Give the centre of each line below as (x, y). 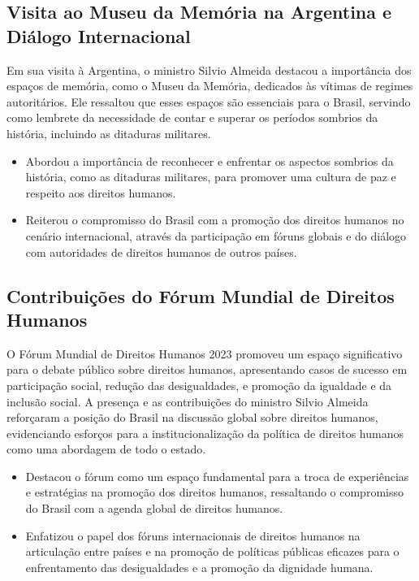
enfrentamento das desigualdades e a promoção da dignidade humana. (199, 567)
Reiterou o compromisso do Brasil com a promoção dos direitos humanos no (215, 220)
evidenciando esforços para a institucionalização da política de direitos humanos (205, 433)
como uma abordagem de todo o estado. (106, 449)
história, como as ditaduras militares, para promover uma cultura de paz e (211, 177)
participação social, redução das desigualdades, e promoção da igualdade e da (199, 385)
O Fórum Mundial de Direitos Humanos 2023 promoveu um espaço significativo (205, 353)
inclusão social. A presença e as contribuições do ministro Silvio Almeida (188, 401)
